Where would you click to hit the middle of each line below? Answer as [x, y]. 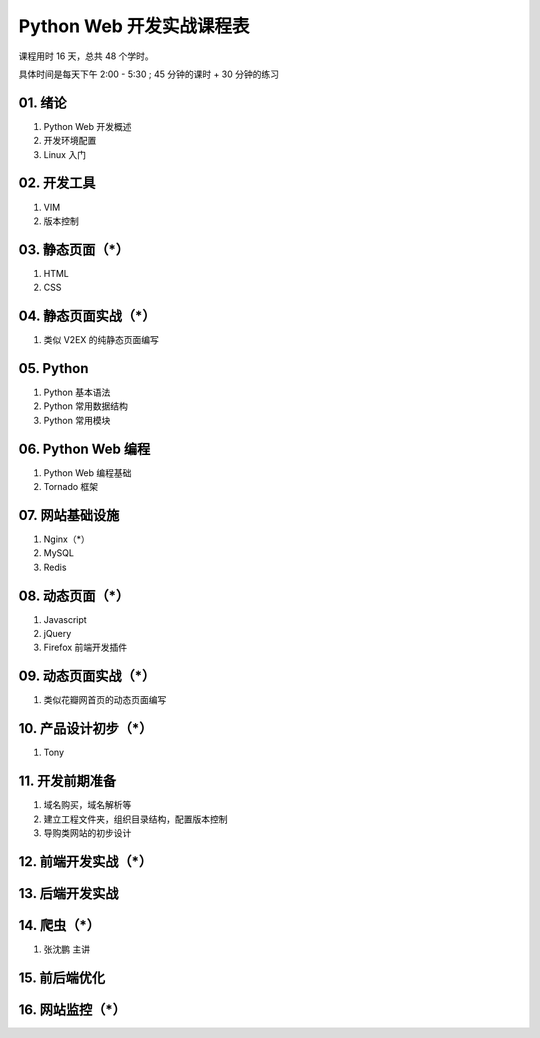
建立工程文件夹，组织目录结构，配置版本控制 [135, 819]
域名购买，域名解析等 [87, 805]
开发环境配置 [70, 141]
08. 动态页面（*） [74, 595]
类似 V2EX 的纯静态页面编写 [101, 340]
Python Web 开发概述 [87, 126]
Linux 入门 [65, 154]
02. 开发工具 [57, 183]
